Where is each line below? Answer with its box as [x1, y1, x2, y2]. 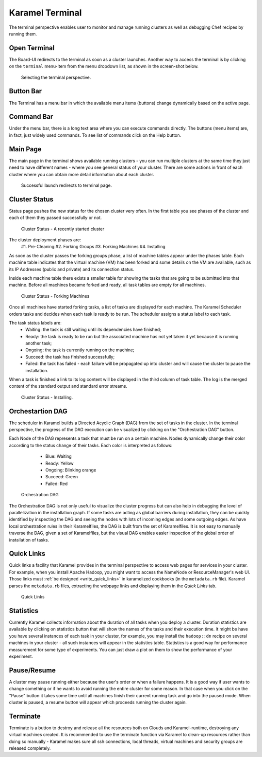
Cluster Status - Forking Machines [21, 293, 90, 299]
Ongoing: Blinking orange [45, 467, 97, 473]
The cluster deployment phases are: [9, 236, 81, 243]
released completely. [9, 745, 51, 751]
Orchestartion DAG [9, 407, 68, 415]
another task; [25, 341, 52, 346]
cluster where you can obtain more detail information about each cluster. [9, 171, 155, 177]
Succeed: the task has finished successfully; [25, 354, 115, 360]
